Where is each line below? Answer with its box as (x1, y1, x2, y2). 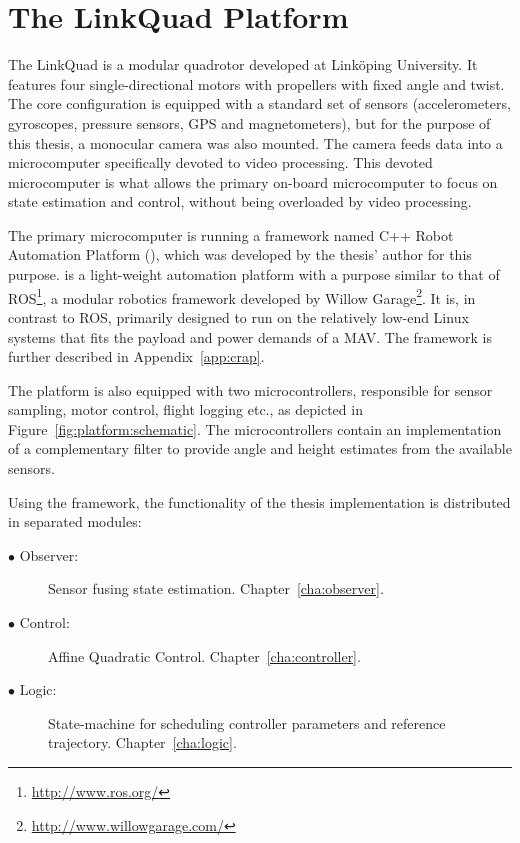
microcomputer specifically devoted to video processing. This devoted (8, 152, 433, 173)
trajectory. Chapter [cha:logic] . (48, 732, 237, 753)
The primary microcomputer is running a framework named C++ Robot (8, 224, 454, 245)
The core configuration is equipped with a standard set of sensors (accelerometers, (8, 93, 511, 114)
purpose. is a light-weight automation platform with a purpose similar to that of (8, 264, 500, 285)
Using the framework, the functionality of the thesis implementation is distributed (8, 491, 511, 512)
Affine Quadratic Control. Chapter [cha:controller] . (48, 645, 361, 666)
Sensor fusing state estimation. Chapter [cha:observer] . (48, 578, 384, 599)
